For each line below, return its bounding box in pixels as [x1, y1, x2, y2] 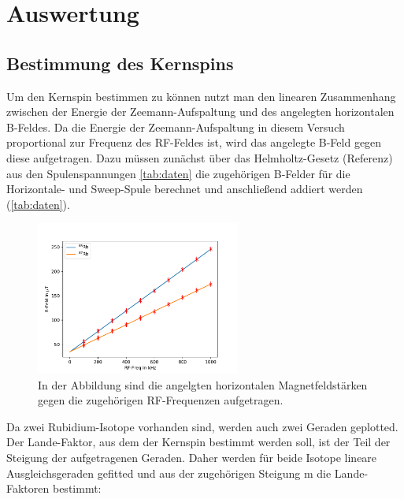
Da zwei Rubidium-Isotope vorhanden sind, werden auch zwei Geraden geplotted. [6, 418, 398, 434]
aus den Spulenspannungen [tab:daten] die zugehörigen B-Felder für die [6, 165, 350, 181]
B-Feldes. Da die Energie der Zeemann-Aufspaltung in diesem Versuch [6, 118, 345, 135]
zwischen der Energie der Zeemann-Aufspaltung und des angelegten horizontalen [6, 103, 395, 120]
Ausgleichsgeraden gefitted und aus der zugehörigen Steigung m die [6, 464, 332, 481]
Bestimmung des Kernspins [6, 50, 234, 75]
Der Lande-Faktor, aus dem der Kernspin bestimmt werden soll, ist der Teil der [6, 434, 391, 450]
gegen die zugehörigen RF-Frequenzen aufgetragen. [38, 392, 284, 408]
